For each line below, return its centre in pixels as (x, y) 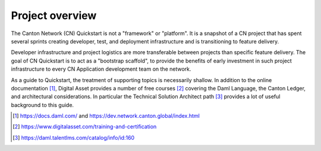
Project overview (54, 15)
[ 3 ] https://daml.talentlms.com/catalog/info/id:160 (74, 137)
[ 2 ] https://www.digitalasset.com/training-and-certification (85, 127)
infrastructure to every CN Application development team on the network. (101, 69)
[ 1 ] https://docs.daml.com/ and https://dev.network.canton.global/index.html (106, 116)
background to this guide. (43, 105)
